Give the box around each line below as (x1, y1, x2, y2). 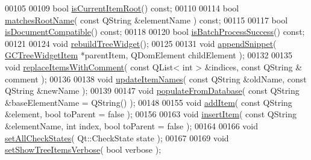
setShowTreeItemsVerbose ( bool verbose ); (5, 143, 162, 156)
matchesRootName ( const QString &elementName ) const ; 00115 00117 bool (5, 13, 288, 26)
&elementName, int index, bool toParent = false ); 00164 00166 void (5, 119, 258, 132)
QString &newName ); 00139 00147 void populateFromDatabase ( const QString (5, 84, 300, 97)
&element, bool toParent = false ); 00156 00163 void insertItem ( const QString (5, 108, 297, 120)
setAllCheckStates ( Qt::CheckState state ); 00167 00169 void (5, 131, 229, 144)
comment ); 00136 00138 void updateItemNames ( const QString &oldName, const (5, 72, 307, 85)
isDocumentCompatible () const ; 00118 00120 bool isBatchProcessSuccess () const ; (5, 25, 305, 38)
